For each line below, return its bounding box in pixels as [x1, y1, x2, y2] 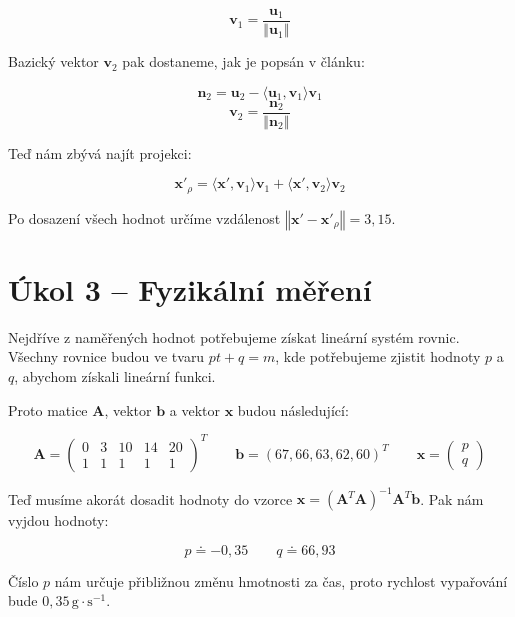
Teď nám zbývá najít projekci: [8, 142, 192, 163]
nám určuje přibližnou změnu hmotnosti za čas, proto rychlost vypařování [54, 570, 508, 591]
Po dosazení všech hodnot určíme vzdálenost [8, 207, 281, 228]
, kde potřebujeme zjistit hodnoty [275, 346, 481, 367]
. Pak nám [420, 488, 484, 509]
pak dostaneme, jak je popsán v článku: [122, 51, 365, 72]
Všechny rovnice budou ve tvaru [8, 346, 205, 367]
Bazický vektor [8, 51, 99, 72]
